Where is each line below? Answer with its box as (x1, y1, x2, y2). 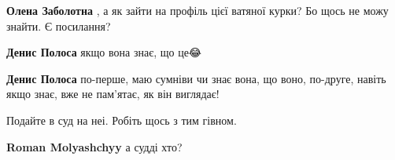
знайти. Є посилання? (6, 17, 111, 34)
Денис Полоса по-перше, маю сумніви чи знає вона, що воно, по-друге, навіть (6, 70, 386, 86)
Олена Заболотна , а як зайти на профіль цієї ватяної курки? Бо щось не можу (6, 2, 389, 18)
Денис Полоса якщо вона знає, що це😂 (6, 44, 202, 60)
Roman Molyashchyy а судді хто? (6, 138, 183, 155)
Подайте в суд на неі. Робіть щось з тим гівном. (6, 111, 237, 128)
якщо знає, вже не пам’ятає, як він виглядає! (6, 85, 220, 102)
